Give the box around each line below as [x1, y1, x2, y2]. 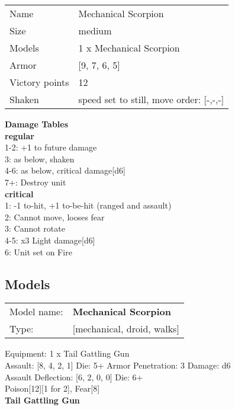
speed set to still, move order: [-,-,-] [78, 92, 224, 106]
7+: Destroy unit [5, 175, 66, 188]
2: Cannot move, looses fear [5, 210, 105, 223]
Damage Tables [5, 118, 69, 130]
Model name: [9, 305, 63, 319]
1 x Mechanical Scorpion [78, 41, 180, 55]
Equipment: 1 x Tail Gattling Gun [5, 347, 130, 360]
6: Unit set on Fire [5, 245, 72, 258]
